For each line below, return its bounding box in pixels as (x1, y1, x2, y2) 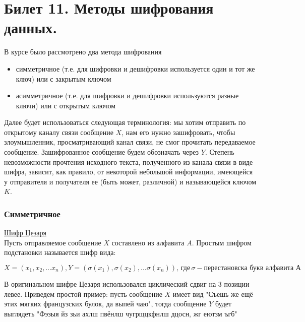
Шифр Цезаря (4, 227, 47, 238)
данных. (4, 17, 57, 38)
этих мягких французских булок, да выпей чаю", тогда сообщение (4, 298, 207, 309)
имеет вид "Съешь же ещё (172, 288, 253, 299)
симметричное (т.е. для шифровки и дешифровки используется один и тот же (16, 63, 255, 74)
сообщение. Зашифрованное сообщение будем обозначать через (4, 147, 199, 157)
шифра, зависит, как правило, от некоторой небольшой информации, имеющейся (4, 166, 253, 177)
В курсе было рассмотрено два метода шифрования (4, 46, 162, 57)
